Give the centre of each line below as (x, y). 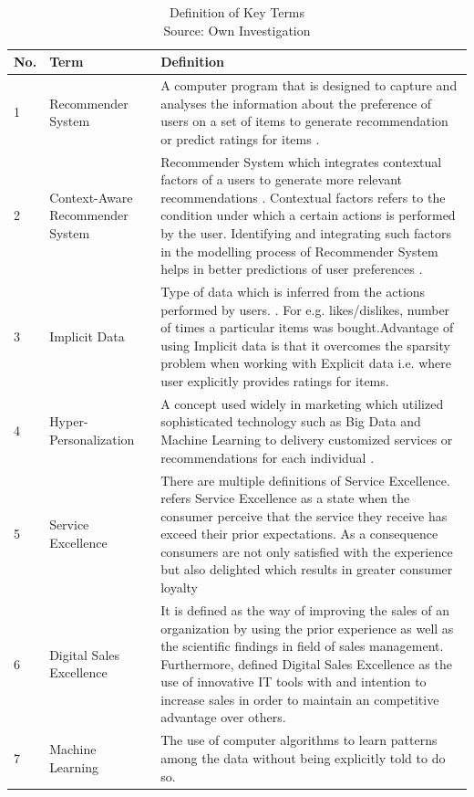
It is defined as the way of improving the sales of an (305, 609)
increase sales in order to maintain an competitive (300, 699)
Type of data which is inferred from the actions (293, 292)
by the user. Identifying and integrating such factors (306, 233)
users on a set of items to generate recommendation (304, 121)
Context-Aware (91, 197)
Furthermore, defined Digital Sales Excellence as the (306, 663)
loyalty (179, 587)
